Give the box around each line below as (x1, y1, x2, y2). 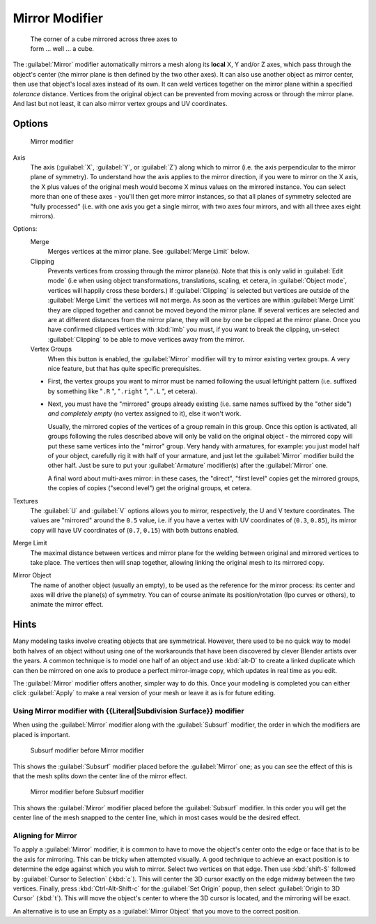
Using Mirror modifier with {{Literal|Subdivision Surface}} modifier (13, 706, 244, 716)
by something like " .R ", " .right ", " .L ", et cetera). (47, 387, 198, 395)
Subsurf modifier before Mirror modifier (30, 746, 144, 755)
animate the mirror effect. (30, 600, 104, 609)
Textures (13, 497, 38, 505)
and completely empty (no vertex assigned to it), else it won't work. (47, 409, 242, 418)
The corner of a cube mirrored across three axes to (30, 35, 178, 43)
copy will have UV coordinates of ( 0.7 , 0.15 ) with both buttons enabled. (30, 526, 240, 534)
